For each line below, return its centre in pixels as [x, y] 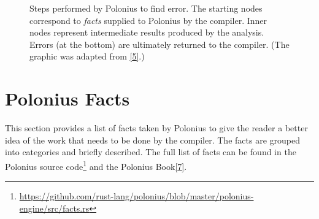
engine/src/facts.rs [54, 208]
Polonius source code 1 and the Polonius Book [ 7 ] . [96, 165]
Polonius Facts [67, 98]
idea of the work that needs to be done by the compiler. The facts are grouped [152, 140]
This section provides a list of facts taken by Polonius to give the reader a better [156, 128]
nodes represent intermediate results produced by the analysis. [147, 32]
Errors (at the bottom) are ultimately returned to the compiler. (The [159, 44]
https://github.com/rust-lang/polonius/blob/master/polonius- [136, 196]
